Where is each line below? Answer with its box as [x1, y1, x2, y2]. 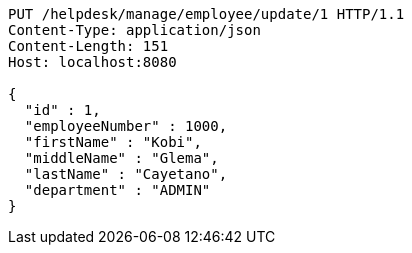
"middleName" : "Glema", [24, 150, 219, 166]
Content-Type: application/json [8, 22, 261, 38]
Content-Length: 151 [8, 38, 169, 54]
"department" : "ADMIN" [24, 182, 211, 198]
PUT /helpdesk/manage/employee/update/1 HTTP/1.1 [8, 6, 405, 22]
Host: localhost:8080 [8, 54, 177, 70]
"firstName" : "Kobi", [24, 134, 202, 150]
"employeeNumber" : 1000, [24, 118, 228, 134]
